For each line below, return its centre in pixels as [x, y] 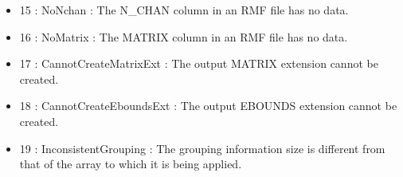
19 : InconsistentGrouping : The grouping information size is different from [202, 148]
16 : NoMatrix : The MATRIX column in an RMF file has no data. [184, 36]
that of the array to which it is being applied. [131, 164]
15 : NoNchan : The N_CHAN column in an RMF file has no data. [184, 10]
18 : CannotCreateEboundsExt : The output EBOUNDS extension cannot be [208, 106]
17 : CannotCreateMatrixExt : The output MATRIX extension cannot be [199, 63]
